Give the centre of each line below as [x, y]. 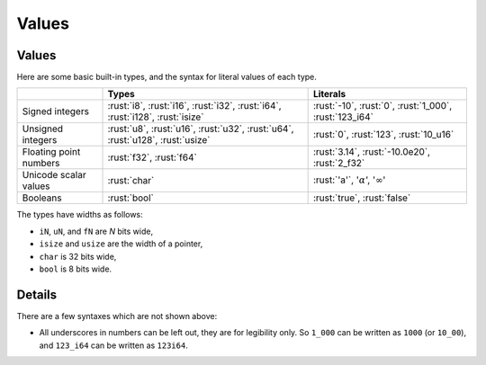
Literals [329, 94]
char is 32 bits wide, [78, 256]
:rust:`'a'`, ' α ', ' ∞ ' [349, 180]
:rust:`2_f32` [339, 164]
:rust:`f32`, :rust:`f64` [152, 157]
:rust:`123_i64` [343, 117]
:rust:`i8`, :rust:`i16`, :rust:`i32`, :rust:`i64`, [195, 106]
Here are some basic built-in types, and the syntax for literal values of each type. [166, 77]
